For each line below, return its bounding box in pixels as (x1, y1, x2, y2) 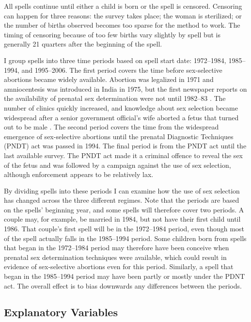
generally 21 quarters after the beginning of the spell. (4, 39, 162, 49)
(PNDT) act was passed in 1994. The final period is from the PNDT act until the (4, 141, 247, 151)
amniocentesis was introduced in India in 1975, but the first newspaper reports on (4, 83, 247, 94)
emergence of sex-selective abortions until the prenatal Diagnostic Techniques (4, 131, 234, 141)
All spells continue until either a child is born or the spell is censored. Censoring (4, 1, 242, 11)
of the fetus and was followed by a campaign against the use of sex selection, (4, 160, 231, 170)
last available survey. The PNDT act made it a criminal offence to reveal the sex (4, 150, 243, 160)
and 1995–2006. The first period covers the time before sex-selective (21, 64, 222, 75)
